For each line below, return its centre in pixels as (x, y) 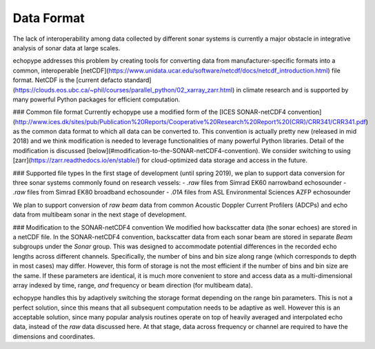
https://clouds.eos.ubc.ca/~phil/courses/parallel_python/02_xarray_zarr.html (124, 90)
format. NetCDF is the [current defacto (68, 80)
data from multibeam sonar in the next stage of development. (100, 215)
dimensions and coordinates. (54, 336)
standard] (138, 80)
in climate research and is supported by (292, 90)
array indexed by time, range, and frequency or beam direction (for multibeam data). (133, 285)
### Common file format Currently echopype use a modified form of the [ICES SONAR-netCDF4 (149, 112)
